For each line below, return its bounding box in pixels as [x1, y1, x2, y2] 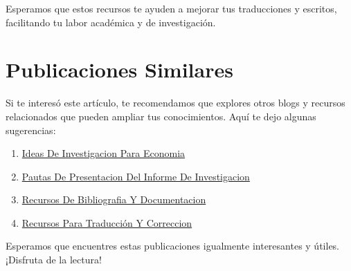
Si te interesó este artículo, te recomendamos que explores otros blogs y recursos [6, 95, 345, 110]
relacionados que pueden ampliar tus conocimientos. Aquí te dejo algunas [6, 109, 316, 123]
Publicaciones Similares [6, 55, 233, 84]
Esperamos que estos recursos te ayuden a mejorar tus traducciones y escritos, [6, 1, 337, 15]
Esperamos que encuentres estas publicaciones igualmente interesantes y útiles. [6, 239, 340, 253]
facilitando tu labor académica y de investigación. [6, 15, 216, 29]
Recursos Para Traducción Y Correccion [21, 215, 192, 230]
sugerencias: [6, 122, 56, 137]
